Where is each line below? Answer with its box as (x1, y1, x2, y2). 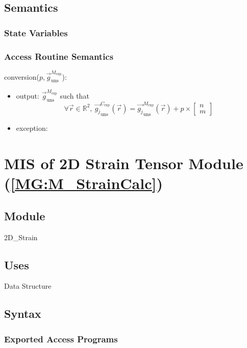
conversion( (4, 71, 39, 82)
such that (60, 90, 89, 101)
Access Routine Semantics (4, 50, 114, 62)
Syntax (4, 306, 41, 321)
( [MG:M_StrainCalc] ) (4, 173, 163, 194)
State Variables (4, 26, 68, 39)
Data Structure (4, 281, 52, 291)
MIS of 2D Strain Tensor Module (4, 152, 243, 173)
